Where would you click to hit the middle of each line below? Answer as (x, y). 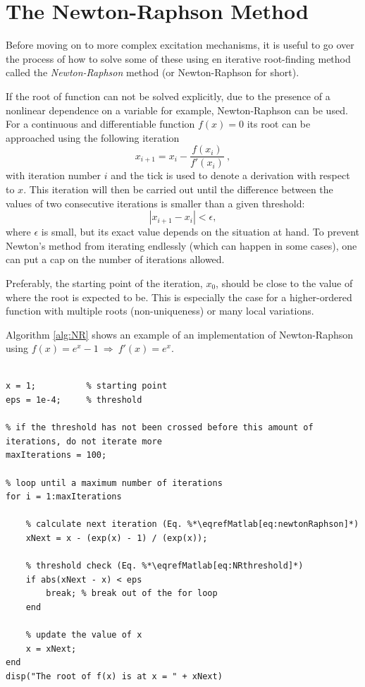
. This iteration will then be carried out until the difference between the (178, 189)
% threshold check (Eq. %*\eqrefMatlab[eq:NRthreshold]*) (165, 566)
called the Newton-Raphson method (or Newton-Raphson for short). (153, 72)
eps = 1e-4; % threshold (74, 400)
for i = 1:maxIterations (64, 497)
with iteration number (54, 175)
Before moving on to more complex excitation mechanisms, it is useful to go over (180, 45)
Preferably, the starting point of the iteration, (104, 282)
